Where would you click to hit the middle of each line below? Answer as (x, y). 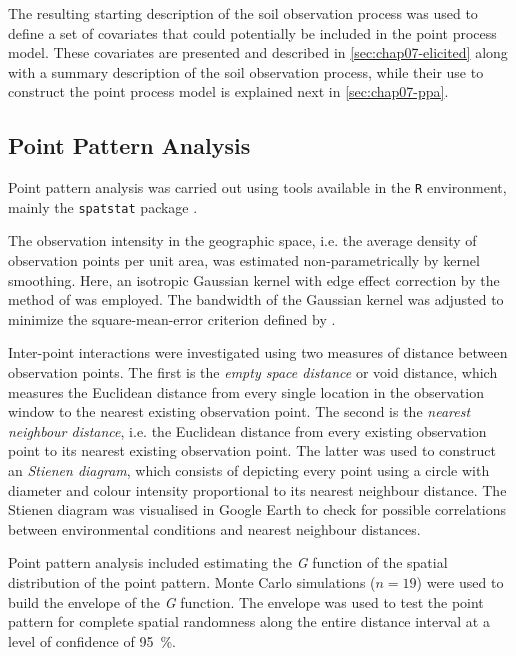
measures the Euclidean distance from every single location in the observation (246, 391)
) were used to (460, 581)
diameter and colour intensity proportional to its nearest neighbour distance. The (257, 489)
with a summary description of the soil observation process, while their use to (246, 71)
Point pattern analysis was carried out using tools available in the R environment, (257, 187)
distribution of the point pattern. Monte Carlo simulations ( (192, 581)
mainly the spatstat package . (103, 206)
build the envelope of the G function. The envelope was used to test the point (246, 601)
